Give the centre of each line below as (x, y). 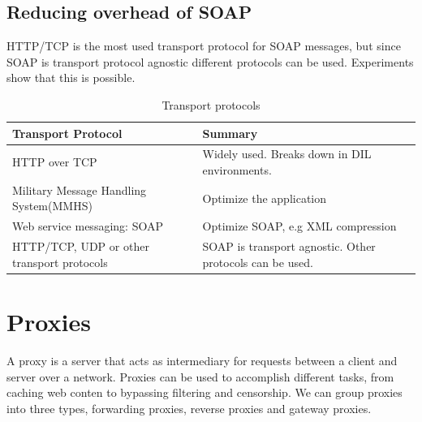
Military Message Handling (80, 189)
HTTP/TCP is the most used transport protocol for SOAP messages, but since (204, 46)
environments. (237, 170)
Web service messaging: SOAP (88, 226)
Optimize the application (265, 198)
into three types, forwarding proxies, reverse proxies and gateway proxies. (189, 408)
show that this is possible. (71, 78)
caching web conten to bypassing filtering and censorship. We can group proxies (205, 392)
